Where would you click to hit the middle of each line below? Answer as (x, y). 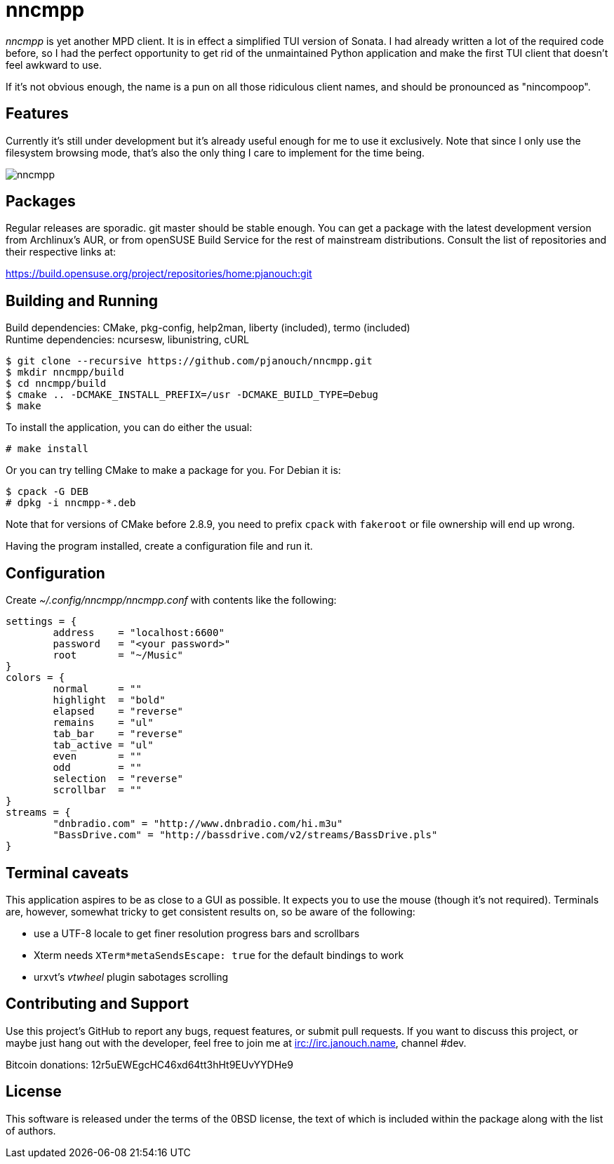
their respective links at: (61, 252)
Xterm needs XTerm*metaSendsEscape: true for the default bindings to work (219, 955)
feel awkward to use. (54, 65)
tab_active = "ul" (103, 745)
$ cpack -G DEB (47, 492)
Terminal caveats (67, 873)
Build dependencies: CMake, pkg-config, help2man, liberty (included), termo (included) (208, 328)
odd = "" (97, 768)
